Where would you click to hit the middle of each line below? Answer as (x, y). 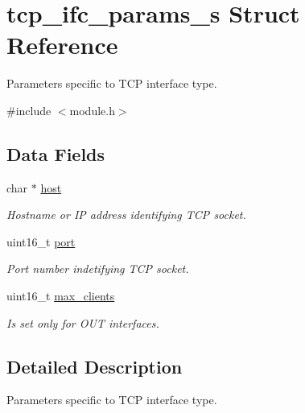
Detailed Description (95, 366)
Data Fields (56, 153)
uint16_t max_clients (61, 296)
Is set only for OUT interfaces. (83, 322)
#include (29, 110)
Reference (62, 45)
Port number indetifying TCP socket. (98, 268)
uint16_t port (41, 241)
